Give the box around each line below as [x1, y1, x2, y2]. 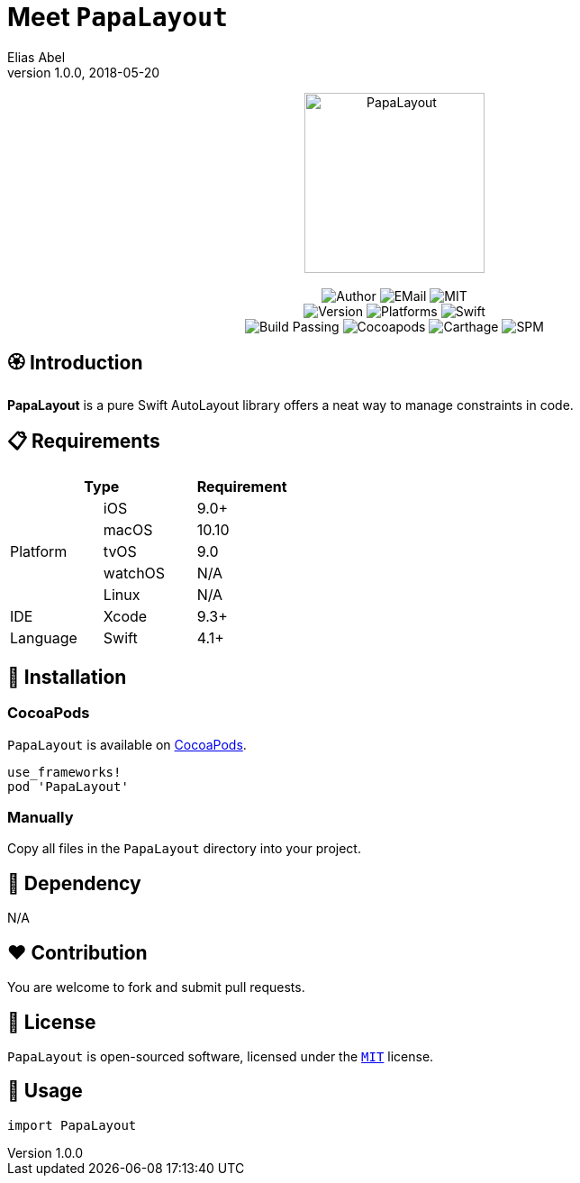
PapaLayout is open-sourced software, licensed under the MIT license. [7, 1048, 434, 1064]
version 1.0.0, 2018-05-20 [7, 64, 160, 80]
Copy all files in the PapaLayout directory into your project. [7, 841, 361, 857]
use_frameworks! [7, 764, 122, 779]
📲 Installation [7, 665, 127, 688]
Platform [10, 542, 68, 561]
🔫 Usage [7, 1079, 83, 1103]
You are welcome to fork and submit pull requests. [7, 979, 305, 996]
